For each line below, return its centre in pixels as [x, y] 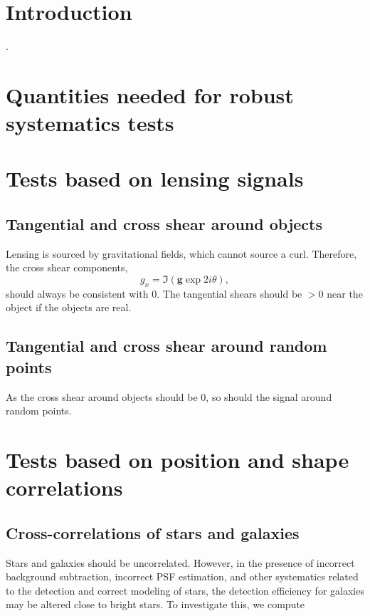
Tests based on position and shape [178, 459]
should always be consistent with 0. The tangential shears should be [154, 293]
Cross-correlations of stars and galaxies [153, 532]
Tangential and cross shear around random [166, 346]
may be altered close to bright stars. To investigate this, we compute [155, 604]
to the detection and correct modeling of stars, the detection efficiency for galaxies [185, 590]
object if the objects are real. [69, 307]
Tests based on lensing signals [155, 178]
